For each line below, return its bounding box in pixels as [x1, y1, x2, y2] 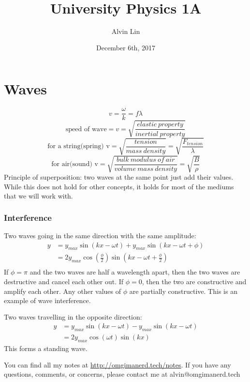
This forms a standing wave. [4, 343, 88, 353]
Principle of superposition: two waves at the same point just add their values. [4, 171, 234, 182]
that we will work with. [4, 191, 73, 201]
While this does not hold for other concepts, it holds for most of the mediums [4, 181, 234, 191]
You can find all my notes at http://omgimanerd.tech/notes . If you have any [4, 359, 231, 369]
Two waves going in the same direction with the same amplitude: [4, 230, 196, 240]
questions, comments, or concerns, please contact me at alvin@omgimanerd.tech [4, 369, 240, 379]
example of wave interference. [4, 295, 91, 306]
